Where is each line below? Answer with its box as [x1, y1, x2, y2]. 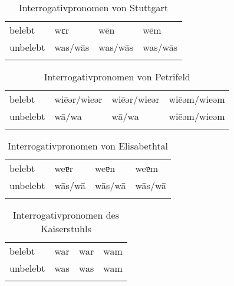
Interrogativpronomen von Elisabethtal [7, 139, 169, 152]
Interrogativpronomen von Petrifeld [44, 70, 190, 83]
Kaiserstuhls [41, 222, 91, 235]
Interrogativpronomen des [12, 208, 119, 222]
